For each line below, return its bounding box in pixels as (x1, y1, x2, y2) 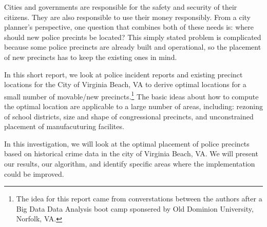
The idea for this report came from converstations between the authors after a (16, 193, 262, 204)
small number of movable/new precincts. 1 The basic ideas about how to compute (4, 89, 259, 101)
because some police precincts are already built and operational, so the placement (4, 42, 261, 52)
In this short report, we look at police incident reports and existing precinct (4, 69, 243, 79)
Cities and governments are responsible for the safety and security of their (4, 2, 237, 12)
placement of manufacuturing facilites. (4, 121, 124, 132)
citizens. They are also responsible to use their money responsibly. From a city (4, 11, 251, 22)
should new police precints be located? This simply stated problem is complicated (4, 31, 261, 42)
